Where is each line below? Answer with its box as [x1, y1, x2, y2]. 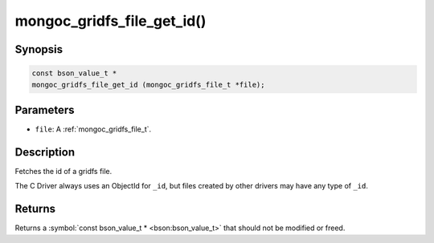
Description [14, 145, 76, 159]
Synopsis [14, 43, 63, 56]
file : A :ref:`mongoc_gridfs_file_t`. [35, 124, 152, 134]
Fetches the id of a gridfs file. [14, 166, 113, 176]
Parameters [14, 103, 75, 116]
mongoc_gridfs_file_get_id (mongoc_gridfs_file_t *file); [31, 80, 265, 89]
